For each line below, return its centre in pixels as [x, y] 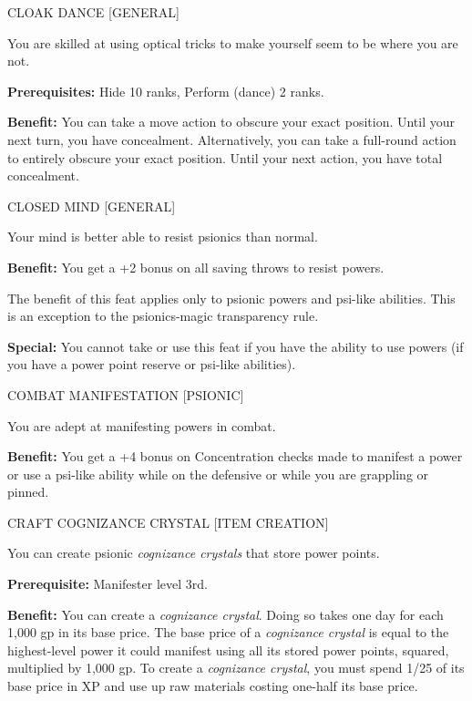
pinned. [28, 492]
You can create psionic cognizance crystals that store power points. [194, 553]
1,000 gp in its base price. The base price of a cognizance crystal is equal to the [228, 632]
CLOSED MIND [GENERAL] [92, 206]
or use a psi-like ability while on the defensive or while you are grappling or [218, 474]
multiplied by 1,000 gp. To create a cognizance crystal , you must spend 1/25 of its [236, 668]
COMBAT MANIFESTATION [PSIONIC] [126, 394]
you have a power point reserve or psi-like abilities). [152, 364]
